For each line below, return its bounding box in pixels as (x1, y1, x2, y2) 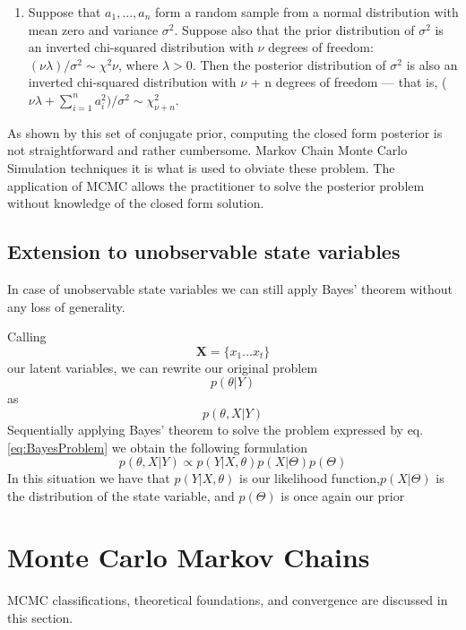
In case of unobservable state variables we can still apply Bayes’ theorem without (7, 279, 453, 298)
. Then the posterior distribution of (192, 55, 386, 73)
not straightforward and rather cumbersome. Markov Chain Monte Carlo (7, 141, 408, 160)
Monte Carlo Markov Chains (7, 539, 370, 575)
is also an (406, 55, 458, 73)
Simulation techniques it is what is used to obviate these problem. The (7, 158, 395, 177)
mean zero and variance (28, 20, 159, 39)
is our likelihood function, (239, 469, 380, 488)
